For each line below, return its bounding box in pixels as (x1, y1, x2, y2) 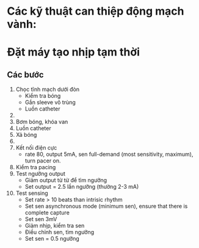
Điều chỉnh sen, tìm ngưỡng (24, 228, 95, 236)
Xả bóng (15, 131, 37, 139)
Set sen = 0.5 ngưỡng (24, 235, 80, 243)
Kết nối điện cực (15, 144, 57, 151)
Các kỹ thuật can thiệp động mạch (7, 4, 185, 18)
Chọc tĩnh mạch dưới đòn (15, 86, 80, 93)
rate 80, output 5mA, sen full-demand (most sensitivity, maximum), (24, 151, 194, 158)
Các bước (7, 69, 45, 80)
